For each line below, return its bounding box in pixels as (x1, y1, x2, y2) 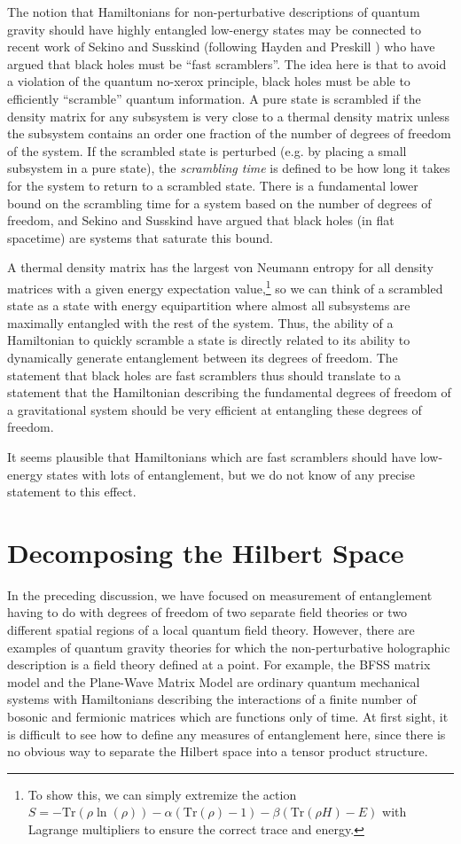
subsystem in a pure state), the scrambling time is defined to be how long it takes (7, 159, 450, 177)
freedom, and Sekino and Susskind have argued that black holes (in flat (7, 211, 395, 230)
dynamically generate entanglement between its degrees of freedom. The (7, 348, 398, 366)
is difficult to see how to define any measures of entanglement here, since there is (7, 724, 446, 743)
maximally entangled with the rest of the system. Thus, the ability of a (7, 313, 394, 332)
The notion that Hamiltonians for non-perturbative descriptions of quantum (7, 3, 420, 20)
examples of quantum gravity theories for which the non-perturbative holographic (7, 637, 450, 656)
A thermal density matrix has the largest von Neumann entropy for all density (7, 258, 434, 277)
